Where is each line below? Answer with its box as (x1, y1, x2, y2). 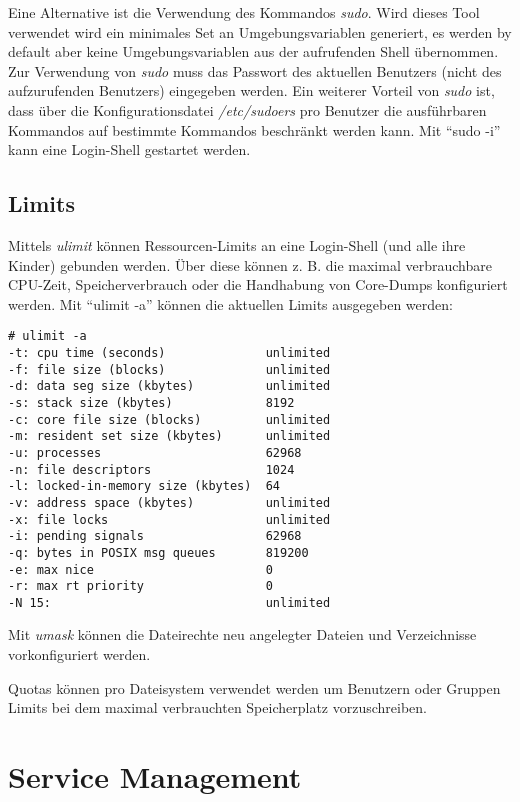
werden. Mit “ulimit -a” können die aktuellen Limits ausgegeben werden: (8, 293, 453, 314)
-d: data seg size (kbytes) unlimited (8, 379, 331, 394)
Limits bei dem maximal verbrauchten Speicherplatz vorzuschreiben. (8, 697, 427, 718)
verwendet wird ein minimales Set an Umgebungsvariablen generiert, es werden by (8, 21, 512, 42)
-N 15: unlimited (8, 595, 331, 610)
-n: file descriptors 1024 (8, 462, 295, 477)
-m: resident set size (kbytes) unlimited (8, 429, 331, 444)
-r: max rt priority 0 (8, 579, 273, 594)
